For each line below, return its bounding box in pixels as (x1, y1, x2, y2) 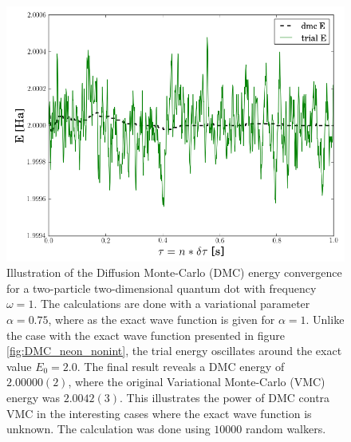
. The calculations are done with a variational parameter (34, 295, 310, 312)
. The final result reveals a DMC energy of (77, 357, 285, 374)
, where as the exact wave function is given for (48, 310, 275, 327)
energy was (6, 389, 60, 405)
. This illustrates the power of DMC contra (120, 389, 330, 405)
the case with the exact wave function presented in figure (6, 326, 286, 343)
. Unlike (306, 310, 345, 327)
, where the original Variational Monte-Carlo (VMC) (68, 373, 325, 390)
